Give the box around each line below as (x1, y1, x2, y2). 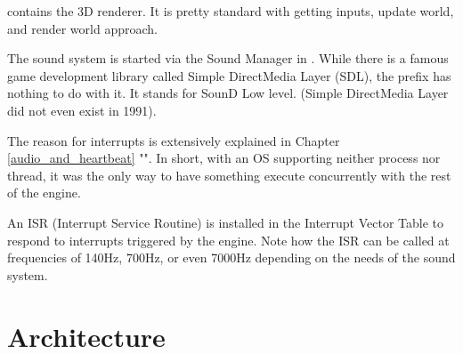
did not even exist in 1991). (7, 101, 157, 119)
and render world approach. (7, 19, 158, 37)
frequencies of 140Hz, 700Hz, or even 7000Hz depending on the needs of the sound (7, 248, 456, 267)
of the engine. (7, 183, 81, 202)
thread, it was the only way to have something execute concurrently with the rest (7, 165, 451, 184)
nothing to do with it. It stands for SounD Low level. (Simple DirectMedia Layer (7, 84, 449, 102)
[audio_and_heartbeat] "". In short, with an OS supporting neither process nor (7, 149, 441, 167)
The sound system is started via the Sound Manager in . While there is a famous (7, 49, 449, 68)
